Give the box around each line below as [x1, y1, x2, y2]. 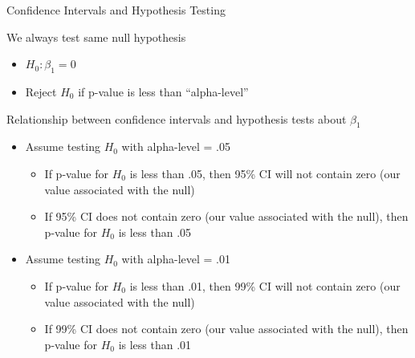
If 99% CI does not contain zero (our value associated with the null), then [44, 320, 409, 337]
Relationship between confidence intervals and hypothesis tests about [6, 110, 347, 127]
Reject [25, 83, 57, 100]
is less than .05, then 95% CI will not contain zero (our [129, 165, 401, 181]
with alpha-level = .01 [121, 250, 230, 267]
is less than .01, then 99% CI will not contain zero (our [129, 277, 401, 294]
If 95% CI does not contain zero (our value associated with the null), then [44, 208, 409, 225]
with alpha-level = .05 [121, 138, 230, 155]
